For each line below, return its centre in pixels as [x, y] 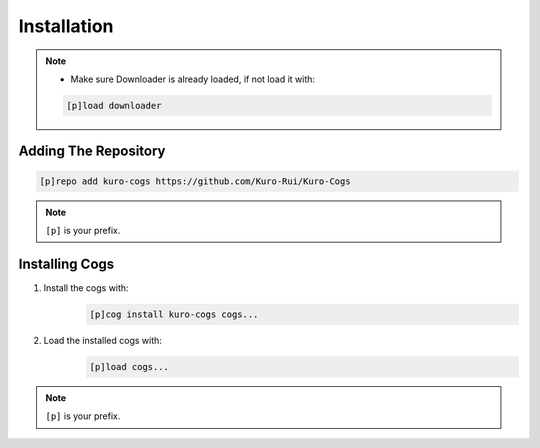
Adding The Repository [92, 151]
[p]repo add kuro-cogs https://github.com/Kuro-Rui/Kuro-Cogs [195, 181]
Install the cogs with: [86, 287]
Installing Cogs [66, 263]
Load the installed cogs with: [102, 340]
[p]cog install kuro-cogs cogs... [174, 314]
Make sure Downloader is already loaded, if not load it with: [192, 79]
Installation [66, 26]
